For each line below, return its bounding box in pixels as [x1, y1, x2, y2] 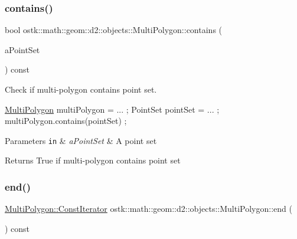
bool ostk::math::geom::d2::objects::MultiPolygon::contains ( [5, 24, 223, 36]
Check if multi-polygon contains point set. [5, 83, 157, 95]
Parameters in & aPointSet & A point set [5, 134, 157, 146]
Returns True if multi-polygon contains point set [5, 154, 181, 166]
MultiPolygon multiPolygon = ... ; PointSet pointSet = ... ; [5, 103, 220, 115]
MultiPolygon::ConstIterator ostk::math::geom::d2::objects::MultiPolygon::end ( [5, 202, 292, 215]
